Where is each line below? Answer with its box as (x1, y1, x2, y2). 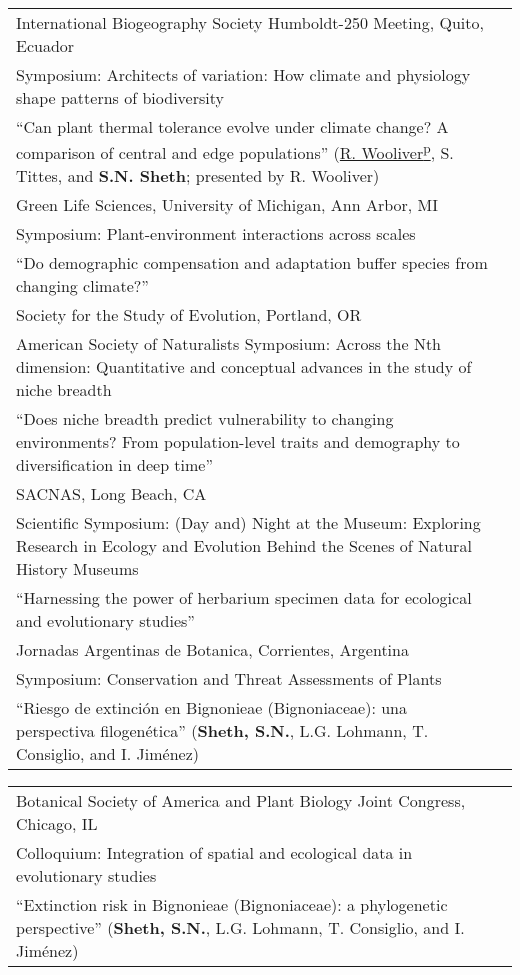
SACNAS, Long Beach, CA (16, 482, 207, 506)
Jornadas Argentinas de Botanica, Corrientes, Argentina (16, 638, 409, 662)
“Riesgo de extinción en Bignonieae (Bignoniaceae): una (16, 696, 407, 720)
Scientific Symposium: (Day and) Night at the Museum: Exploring (16, 511, 481, 535)
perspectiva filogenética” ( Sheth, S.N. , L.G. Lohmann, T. (16, 719, 429, 743)
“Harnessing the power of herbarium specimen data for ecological (16, 586, 472, 610)
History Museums (16, 557, 139, 581)
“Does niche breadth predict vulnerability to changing (16, 407, 394, 431)
